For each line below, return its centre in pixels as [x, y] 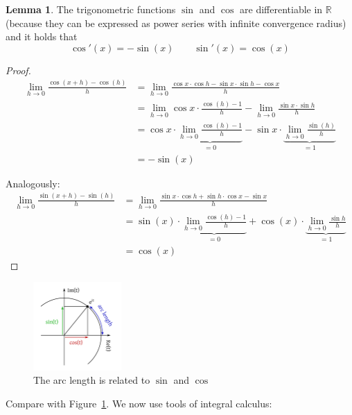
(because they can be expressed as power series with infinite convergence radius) [176, 23]
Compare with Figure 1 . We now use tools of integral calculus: [139, 403]
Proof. [18, 70]
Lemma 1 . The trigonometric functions [91, 9]
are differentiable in [281, 9]
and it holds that [42, 36]
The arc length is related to [92, 380]
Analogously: [33, 183]
